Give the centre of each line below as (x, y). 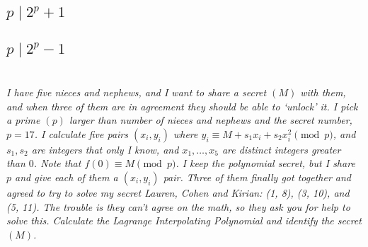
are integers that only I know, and (105, 149)
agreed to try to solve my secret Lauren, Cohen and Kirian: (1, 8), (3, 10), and (178, 192)
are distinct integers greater (281, 149)
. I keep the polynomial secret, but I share (265, 163)
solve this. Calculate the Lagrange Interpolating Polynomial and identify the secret (184, 220)
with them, (323, 92)
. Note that (57, 163)
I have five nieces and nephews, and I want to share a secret (137, 92)
